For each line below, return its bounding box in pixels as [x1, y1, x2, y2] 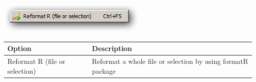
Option [7, 43, 32, 54]
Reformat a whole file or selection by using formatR [92, 55, 249, 66]
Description [92, 43, 132, 54]
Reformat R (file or [7, 55, 65, 66]
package [92, 65, 116, 76]
